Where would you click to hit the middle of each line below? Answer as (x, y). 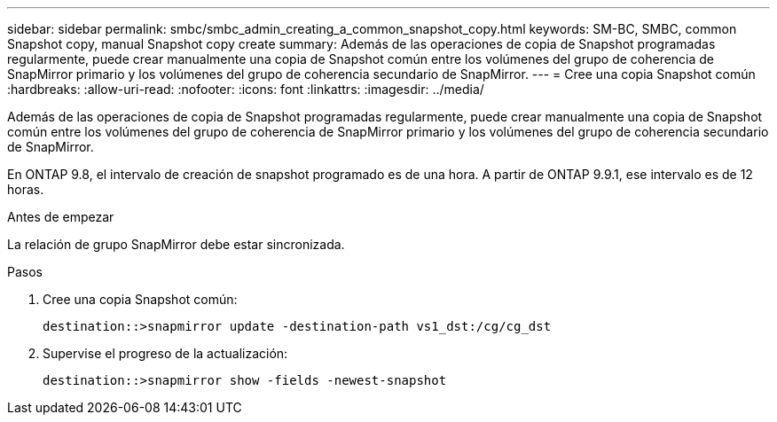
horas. (26, 189)
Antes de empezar (61, 217)
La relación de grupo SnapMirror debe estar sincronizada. (176, 244)
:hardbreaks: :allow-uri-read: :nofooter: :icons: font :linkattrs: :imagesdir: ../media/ (246, 89)
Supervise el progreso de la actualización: (165, 353)
